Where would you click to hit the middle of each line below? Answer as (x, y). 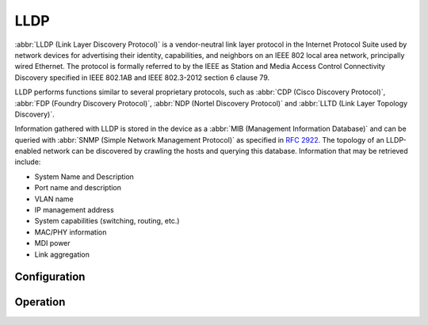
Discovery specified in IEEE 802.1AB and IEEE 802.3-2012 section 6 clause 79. (142, 77)
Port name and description (78, 188)
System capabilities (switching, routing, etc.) (107, 221)
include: (28, 162)
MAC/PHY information (71, 232)
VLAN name (54, 199)
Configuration (50, 277)
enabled (28, 151)
